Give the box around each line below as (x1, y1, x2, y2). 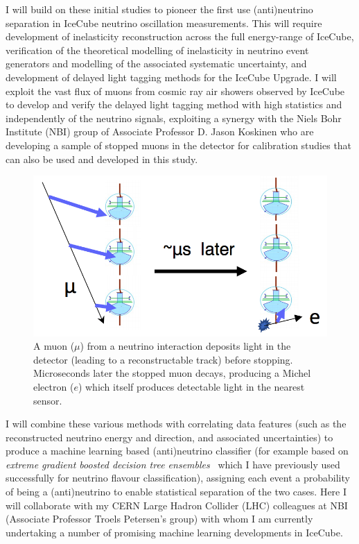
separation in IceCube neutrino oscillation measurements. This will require (6, 15, 322, 30)
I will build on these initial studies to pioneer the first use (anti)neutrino (6, 2, 313, 16)
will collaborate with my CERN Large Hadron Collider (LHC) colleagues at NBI (6, 498, 348, 512)
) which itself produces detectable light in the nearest (78, 379, 305, 393)
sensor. (33, 393, 62, 407)
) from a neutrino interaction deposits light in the (80, 339, 291, 353)
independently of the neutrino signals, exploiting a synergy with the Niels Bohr (6, 110, 342, 125)
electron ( (33, 379, 74, 393)
